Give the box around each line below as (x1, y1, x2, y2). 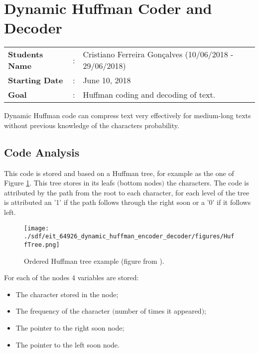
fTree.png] (24, 241, 60, 248)
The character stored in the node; (15, 289, 119, 299)
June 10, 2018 (83, 74, 131, 86)
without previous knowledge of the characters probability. (4, 120, 179, 130)
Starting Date (8, 74, 63, 86)
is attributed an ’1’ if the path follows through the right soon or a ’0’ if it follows (4, 197, 251, 207)
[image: (24, 224, 49, 232)
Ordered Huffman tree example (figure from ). (24, 255, 164, 266)
